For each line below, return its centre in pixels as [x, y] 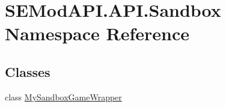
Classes [28, 71]
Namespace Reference [97, 33]
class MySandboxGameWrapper [63, 96]
